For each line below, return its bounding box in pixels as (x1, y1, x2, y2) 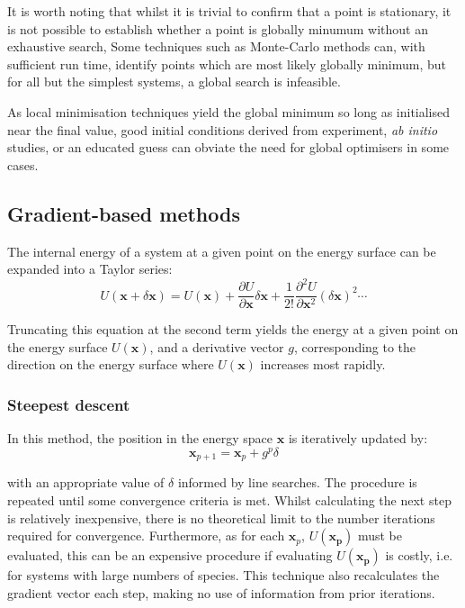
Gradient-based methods (7, 199, 240, 227)
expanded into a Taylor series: (7, 259, 173, 278)
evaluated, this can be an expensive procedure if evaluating (7, 546, 333, 565)
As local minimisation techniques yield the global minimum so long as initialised (7, 102, 451, 121)
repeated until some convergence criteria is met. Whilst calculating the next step (7, 491, 452, 510)
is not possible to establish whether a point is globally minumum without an (7, 19, 428, 38)
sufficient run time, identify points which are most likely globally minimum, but (7, 54, 446, 73)
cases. (7, 155, 39, 174)
